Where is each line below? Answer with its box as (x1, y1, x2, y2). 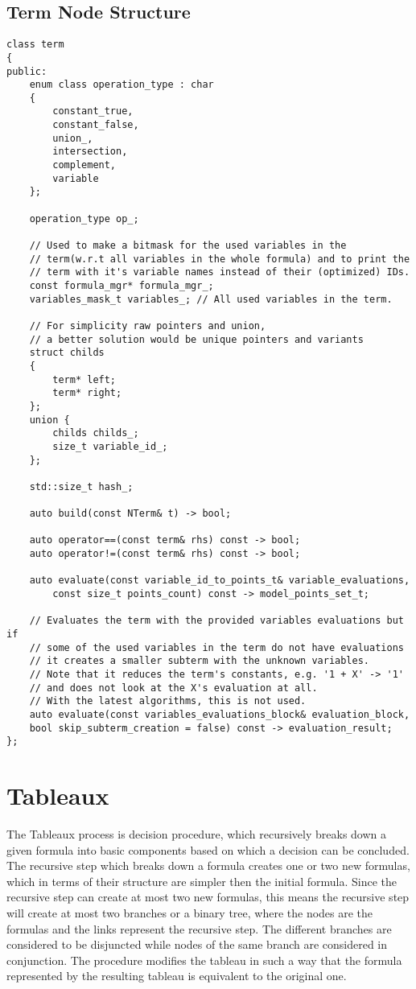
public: (6, 65, 47, 77)
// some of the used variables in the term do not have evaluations (29, 641, 404, 653)
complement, (52, 159, 117, 171)
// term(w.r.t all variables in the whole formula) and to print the (29, 253, 410, 265)
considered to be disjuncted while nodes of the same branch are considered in (6, 936, 388, 953)
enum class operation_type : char (29, 79, 214, 91)
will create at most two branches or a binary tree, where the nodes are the (6, 905, 373, 921)
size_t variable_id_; (52, 440, 168, 452)
